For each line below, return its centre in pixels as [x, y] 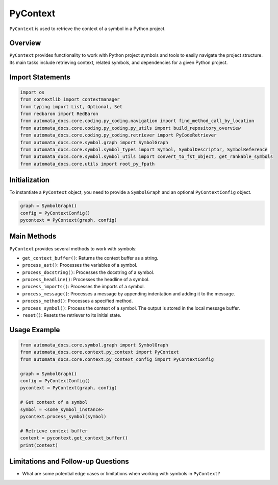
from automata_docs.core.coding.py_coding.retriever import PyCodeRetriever [118, 135]
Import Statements [40, 77]
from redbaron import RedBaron [59, 114]
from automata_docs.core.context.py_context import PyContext [99, 352]
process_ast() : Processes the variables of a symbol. [80, 265]
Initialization [30, 180]
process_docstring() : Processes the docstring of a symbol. [88, 272]
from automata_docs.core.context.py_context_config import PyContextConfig [117, 359]
